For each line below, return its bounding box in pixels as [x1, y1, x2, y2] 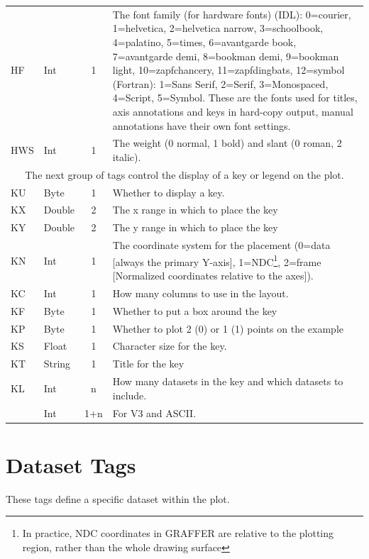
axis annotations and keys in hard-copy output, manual [112, 104, 353, 118]
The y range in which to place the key [112, 220, 278, 235]
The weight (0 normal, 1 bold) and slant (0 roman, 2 [112, 135, 342, 150]
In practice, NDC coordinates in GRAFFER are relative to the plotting [22, 526, 334, 541]
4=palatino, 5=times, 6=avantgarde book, [112, 34, 297, 49]
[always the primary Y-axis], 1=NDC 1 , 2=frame [112, 252, 321, 269]
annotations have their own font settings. [112, 118, 291, 133]
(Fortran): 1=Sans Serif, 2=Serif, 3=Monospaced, [112, 76, 329, 91]
